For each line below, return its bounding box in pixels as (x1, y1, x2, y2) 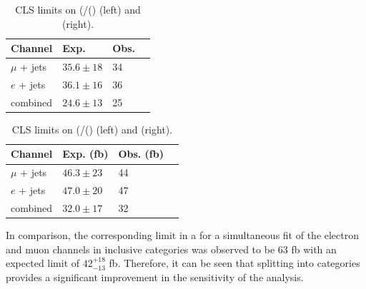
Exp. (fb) (62, 146, 109, 161)
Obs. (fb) (118, 146, 164, 161)
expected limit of (6, 255, 80, 270)
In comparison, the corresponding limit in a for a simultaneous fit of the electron (6, 228, 360, 243)
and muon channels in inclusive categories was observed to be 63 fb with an (6, 241, 337, 256)
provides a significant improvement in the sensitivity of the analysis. (6, 269, 304, 284)
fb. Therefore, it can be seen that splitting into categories (109, 255, 360, 270)
